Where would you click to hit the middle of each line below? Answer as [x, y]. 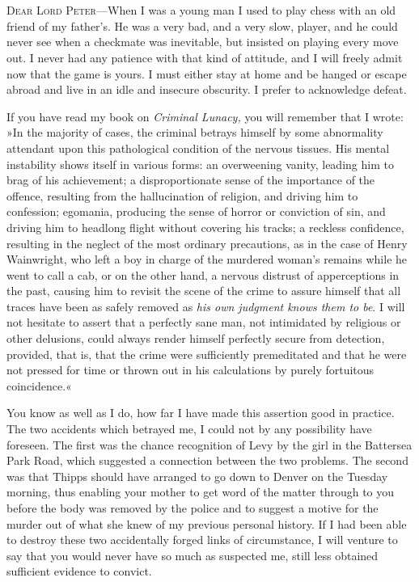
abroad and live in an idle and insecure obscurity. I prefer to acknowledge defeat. [207, 89]
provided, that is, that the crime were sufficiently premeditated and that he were [207, 354]
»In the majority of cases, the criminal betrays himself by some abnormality [195, 132]
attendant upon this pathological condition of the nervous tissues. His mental [198, 148]
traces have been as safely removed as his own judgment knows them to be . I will [206, 306]
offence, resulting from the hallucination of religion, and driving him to [182, 195]
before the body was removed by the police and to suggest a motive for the [193, 508]
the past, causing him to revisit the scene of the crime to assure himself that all [204, 291]
